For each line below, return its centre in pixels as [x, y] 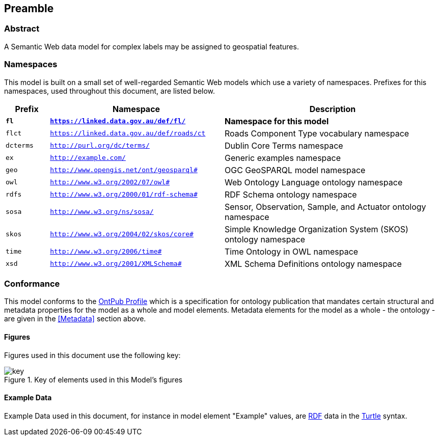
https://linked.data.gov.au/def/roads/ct [128, 133]
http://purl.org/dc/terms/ [100, 146]
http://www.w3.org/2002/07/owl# [110, 182]
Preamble [29, 8]
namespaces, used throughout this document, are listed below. [110, 91]
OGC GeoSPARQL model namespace [295, 170]
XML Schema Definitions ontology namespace [313, 264]
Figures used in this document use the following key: [92, 355]
